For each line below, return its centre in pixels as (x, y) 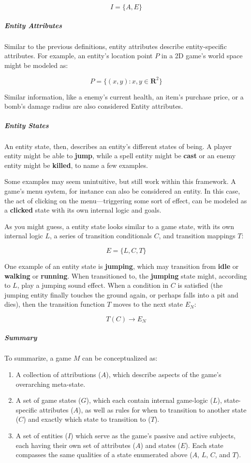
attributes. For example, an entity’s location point (79, 56)
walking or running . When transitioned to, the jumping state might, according (126, 275)
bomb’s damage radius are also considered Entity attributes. (94, 106)
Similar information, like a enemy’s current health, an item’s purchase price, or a (124, 96)
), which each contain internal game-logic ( (149, 400)
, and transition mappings (197, 236)
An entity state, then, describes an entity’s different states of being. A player (118, 146)
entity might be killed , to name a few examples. (76, 165)
